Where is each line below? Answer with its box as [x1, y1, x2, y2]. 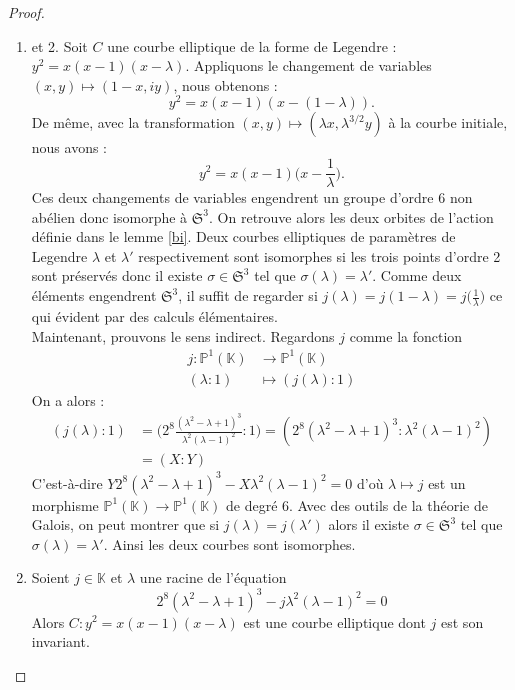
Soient [31, 567, 70, 588]
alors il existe [328, 514, 410, 535]
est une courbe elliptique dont [243, 611, 426, 632]
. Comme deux [372, 265, 462, 286]
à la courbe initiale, [388, 112, 508, 133]
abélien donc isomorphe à [31, 206, 188, 227]
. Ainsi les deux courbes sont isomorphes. [103, 533, 356, 554]
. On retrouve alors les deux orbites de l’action [209, 206, 494, 227]
